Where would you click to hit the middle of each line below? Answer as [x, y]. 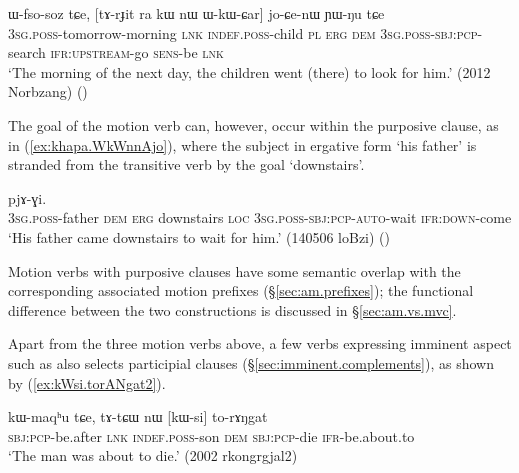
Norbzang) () [48, 91]
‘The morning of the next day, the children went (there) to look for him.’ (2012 [249, 71]
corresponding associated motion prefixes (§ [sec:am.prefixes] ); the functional [241, 290]
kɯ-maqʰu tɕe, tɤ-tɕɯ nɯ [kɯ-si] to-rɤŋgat [138, 416]
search [27, 52]
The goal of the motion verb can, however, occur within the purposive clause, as [253, 124]
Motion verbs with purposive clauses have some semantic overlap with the [234, 270]
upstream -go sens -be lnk [147, 52]
